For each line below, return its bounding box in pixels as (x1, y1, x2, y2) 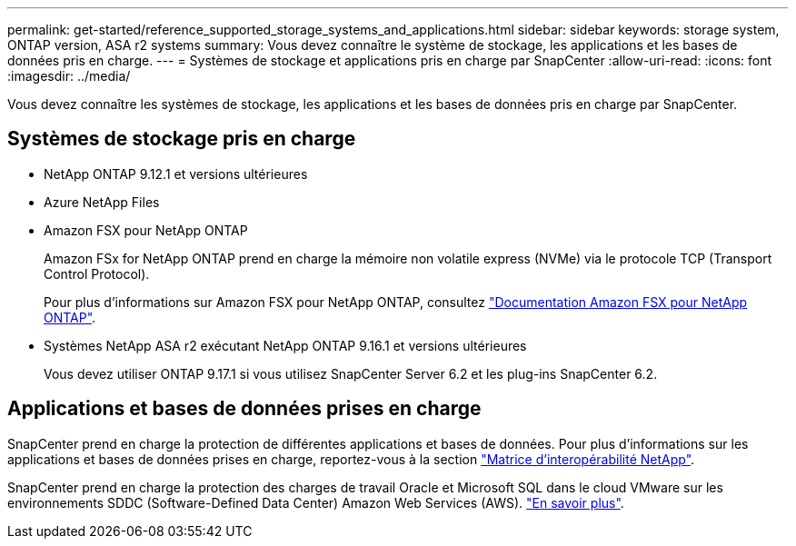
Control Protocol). (44, 265, 150, 282)
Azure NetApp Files (44, 194, 160, 210)
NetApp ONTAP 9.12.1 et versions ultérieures (44, 165, 308, 182)
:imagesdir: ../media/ (7, 68, 131, 84)
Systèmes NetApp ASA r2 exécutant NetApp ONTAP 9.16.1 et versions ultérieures (44, 337, 527, 353)
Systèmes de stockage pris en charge (7, 127, 356, 151)
